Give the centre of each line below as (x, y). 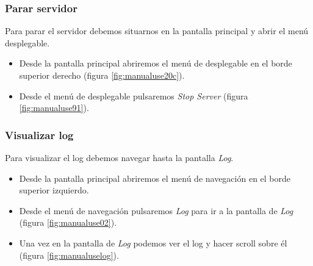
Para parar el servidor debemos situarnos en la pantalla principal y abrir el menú (157, 31)
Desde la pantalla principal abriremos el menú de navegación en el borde (155, 178)
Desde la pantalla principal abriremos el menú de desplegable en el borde (156, 63)
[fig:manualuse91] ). (54, 108)
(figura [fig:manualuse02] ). (68, 222)
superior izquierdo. (54, 190)
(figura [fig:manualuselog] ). (69, 255)
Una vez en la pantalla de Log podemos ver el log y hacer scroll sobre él (153, 243)
